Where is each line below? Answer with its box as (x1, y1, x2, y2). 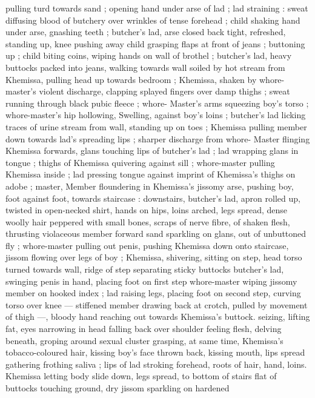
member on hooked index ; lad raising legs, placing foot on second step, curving (5, 287, 301, 299)
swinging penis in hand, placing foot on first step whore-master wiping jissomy (5, 274, 297, 287)
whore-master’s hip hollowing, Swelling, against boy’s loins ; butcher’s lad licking (5, 108, 306, 121)
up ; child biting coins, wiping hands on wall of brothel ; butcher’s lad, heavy (5, 49, 292, 62)
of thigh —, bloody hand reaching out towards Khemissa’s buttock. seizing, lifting (5, 310, 310, 323)
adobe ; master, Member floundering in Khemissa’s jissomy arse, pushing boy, (5, 179, 294, 192)
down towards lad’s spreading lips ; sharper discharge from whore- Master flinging (5, 132, 310, 145)
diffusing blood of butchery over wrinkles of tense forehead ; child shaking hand (5, 13, 300, 26)
